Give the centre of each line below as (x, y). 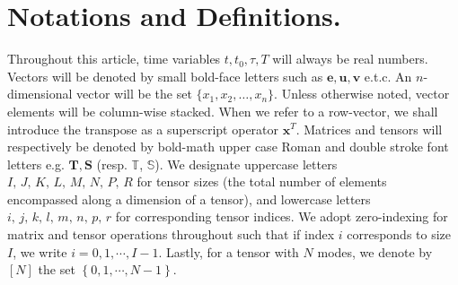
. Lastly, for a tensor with (229, 251)
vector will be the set (134, 94)
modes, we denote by (375, 251)
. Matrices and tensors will (369, 129)
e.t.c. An (388, 76)
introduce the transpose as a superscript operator (143, 129)
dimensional (40, 94)
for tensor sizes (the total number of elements (262, 181)
